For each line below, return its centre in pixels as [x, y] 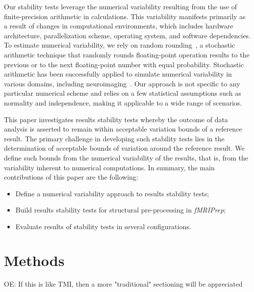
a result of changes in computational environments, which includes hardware [119, 26]
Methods [34, 260]
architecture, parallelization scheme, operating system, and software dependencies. [127, 35]
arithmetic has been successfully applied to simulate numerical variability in [118, 74]
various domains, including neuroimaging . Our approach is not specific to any [122, 83]
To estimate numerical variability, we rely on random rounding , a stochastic [119, 45]
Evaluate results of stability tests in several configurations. [103, 226]
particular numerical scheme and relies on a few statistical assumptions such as [123, 93]
